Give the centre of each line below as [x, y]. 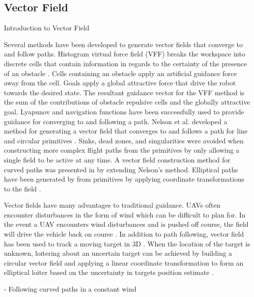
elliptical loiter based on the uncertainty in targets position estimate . [109, 272]
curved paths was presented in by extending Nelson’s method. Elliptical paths [121, 169]
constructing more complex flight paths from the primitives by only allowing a [122, 150]
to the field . [23, 188]
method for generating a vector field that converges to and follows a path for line [126, 131]
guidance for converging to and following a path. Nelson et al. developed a [116, 121]
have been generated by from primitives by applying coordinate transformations [124, 179]
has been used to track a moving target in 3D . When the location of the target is [127, 243]
